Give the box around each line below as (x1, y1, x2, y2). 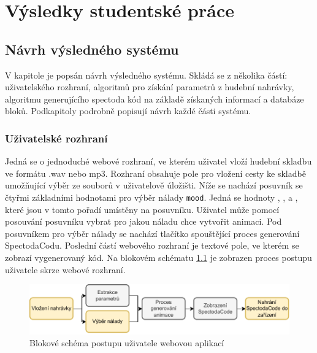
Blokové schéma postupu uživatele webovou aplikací (29, 336, 224, 349)
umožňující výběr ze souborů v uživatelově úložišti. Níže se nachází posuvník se (5, 179, 303, 192)
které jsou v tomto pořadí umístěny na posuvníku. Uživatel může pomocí (5, 203, 280, 215)
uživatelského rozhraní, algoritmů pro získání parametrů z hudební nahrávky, (5, 80, 294, 93)
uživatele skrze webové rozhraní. (5, 263, 126, 276)
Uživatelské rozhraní (5, 130, 108, 145)
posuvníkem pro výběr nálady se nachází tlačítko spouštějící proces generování (5, 227, 300, 239)
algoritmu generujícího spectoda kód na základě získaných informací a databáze (5, 92, 304, 105)
